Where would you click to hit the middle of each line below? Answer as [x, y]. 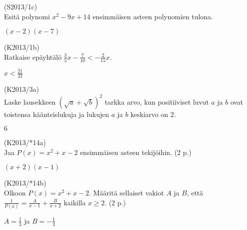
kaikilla [74, 202]
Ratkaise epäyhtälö [33, 57]
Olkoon [15, 192]
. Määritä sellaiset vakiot [126, 192]
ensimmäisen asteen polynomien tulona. [153, 16]
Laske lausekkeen [30, 101]
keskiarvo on [149, 114]
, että [195, 192]
